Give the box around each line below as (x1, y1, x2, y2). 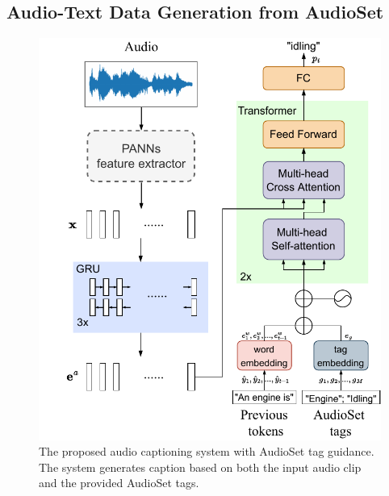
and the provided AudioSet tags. (39, 474, 199, 491)
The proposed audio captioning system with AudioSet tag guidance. (39, 443, 374, 460)
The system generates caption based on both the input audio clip (39, 458, 362, 475)
